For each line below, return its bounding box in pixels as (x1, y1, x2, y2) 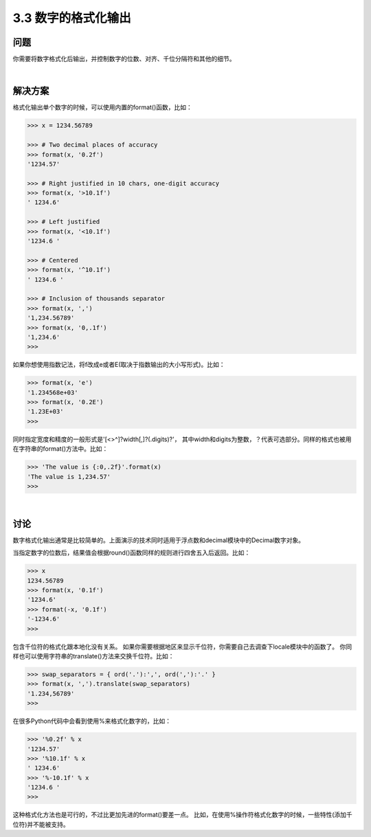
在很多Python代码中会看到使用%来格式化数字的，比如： (12, 717, 172, 725)
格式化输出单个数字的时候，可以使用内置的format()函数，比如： (12, 103, 192, 111)
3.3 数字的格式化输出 (12, 10, 131, 25)
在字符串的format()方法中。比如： (12, 445, 109, 453)
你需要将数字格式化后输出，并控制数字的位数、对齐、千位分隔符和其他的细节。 (12, 55, 236, 63)
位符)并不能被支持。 (12, 820, 70, 828)
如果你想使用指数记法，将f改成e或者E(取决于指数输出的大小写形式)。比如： (12, 361, 225, 369)
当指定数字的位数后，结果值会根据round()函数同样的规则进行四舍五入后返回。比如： (12, 548, 251, 557)
